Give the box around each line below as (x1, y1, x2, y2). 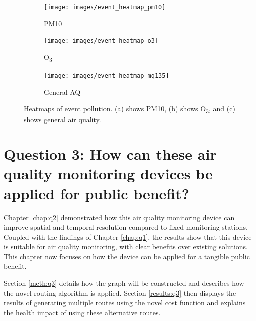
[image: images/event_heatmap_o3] (44, 37, 159, 45)
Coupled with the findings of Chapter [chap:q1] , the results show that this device (4, 231, 252, 242)
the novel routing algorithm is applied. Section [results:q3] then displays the (4, 287, 236, 298)
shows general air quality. (24, 114, 101, 125)
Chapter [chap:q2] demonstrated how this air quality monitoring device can (4, 212, 235, 222)
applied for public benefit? (4, 183, 189, 203)
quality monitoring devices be (4, 163, 213, 184)
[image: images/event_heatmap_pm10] (44, 4, 166, 11)
